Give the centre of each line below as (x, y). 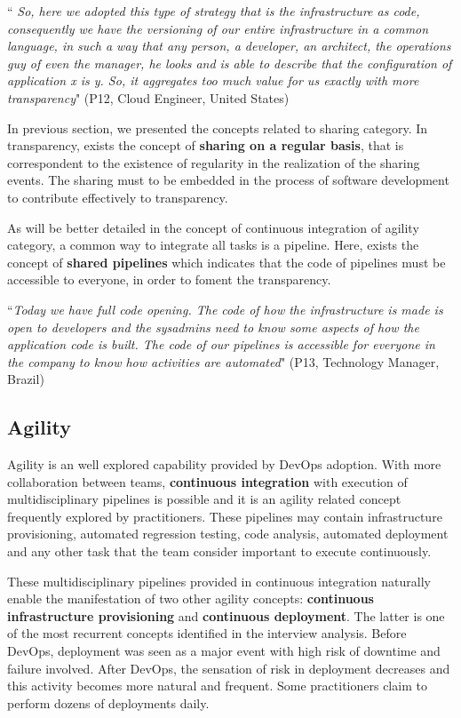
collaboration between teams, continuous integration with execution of (207, 481)
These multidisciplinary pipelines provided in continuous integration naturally (219, 581)
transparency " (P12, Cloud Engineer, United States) (148, 97)
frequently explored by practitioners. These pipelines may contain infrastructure (225, 516)
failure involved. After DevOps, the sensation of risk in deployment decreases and (229, 668)
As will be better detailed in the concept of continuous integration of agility (213, 227)
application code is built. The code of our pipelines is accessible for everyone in (221, 344)
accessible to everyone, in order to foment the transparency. (169, 279)
